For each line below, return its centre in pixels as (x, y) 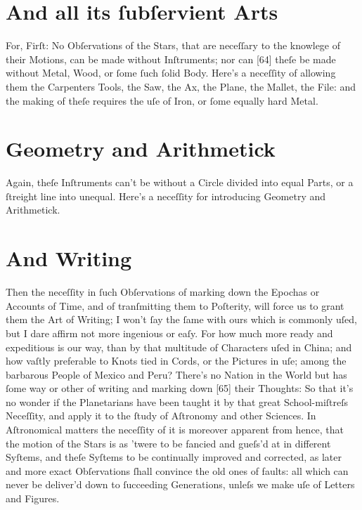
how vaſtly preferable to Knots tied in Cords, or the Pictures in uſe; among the (176, 361)
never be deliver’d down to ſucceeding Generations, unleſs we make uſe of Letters (180, 484)
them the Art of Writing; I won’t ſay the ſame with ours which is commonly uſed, (181, 319)
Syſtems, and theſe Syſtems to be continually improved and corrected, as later (174, 457)
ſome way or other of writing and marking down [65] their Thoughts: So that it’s (180, 388)
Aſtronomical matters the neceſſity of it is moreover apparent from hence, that (175, 430)
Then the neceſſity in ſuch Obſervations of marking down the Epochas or (163, 292)
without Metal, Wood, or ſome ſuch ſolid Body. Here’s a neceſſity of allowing (171, 73)
